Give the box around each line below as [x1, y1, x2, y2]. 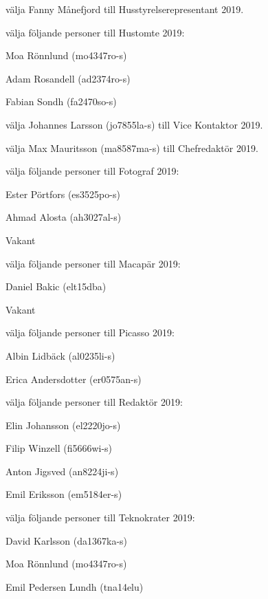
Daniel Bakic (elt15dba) [5, 279, 107, 294]
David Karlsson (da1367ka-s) [5, 533, 128, 547]
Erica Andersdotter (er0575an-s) [5, 371, 142, 386]
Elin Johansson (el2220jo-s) [5, 417, 121, 432]
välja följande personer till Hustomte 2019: [5, 25, 185, 39]
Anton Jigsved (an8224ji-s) [5, 464, 119, 478]
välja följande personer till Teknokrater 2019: [5, 510, 195, 525]
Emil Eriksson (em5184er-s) [5, 487, 122, 501]
